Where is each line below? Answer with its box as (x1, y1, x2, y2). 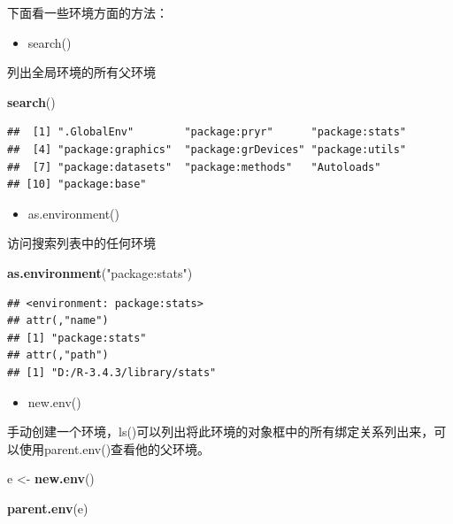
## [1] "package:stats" (7, 331, 147, 344)
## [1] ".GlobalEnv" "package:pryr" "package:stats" (7, 126, 407, 139)
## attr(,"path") (7, 349, 109, 362)
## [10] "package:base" (7, 178, 147, 191)
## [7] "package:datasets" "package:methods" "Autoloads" (7, 160, 381, 173)
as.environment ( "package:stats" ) (7, 263, 193, 281)
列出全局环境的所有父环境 (7, 63, 156, 81)
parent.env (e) (7, 498, 88, 517)
